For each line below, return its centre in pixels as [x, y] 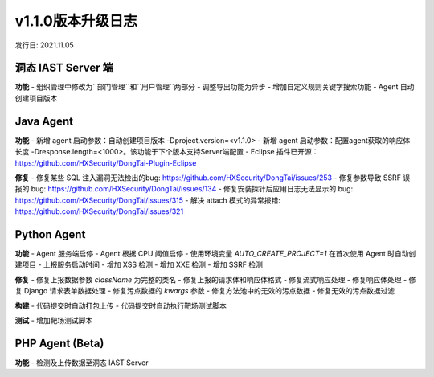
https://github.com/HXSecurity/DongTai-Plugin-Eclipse [106, 163]
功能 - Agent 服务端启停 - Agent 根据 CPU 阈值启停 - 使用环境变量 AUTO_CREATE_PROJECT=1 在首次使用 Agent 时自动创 [215, 254]
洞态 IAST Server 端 [64, 68]
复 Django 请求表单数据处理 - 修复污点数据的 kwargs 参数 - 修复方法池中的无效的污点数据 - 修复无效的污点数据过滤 [205, 291]
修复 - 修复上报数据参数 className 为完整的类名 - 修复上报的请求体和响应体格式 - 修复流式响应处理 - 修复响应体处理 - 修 [215, 279]
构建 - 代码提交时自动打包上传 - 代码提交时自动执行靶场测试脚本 [121, 305]
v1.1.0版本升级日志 [76, 21]
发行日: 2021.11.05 [44, 45]
